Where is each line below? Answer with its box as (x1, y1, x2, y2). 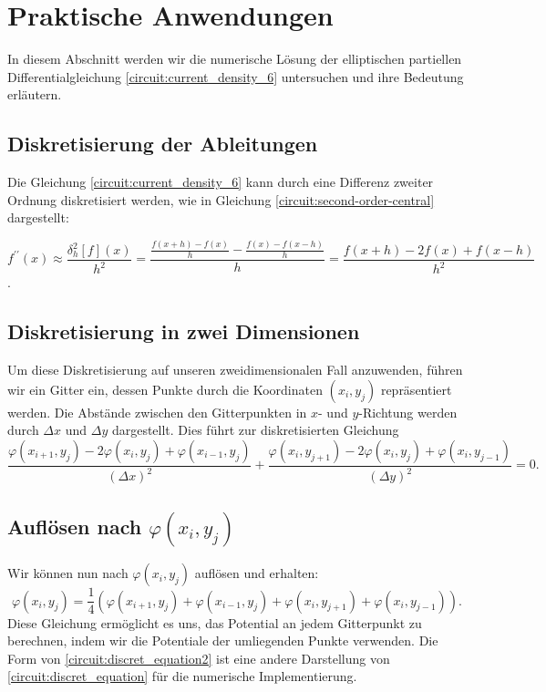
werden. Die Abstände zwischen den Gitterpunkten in (7, 402, 307, 421)
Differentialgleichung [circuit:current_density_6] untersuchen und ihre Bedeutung (7, 67, 464, 86)
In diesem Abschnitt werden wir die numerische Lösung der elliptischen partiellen (7, 49, 462, 68)
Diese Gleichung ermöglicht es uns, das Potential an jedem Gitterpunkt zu (7, 613, 422, 632)
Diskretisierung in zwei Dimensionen (7, 317, 360, 346)
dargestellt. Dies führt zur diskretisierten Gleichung (111, 420, 399, 439)
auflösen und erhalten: (194, 563, 319, 583)
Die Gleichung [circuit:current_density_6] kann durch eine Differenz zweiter (7, 172, 434, 191)
